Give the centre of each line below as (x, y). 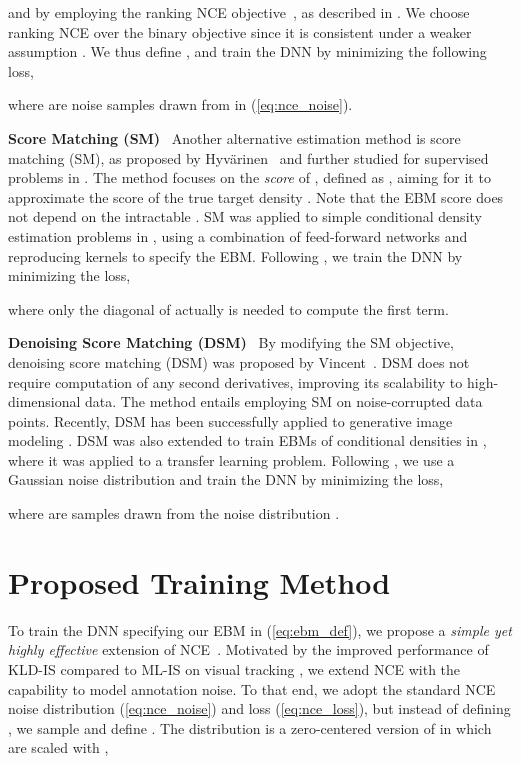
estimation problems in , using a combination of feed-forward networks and (238, 235)
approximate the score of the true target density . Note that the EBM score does (256, 196)
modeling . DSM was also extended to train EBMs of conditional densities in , (247, 440)
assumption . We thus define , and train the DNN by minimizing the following (247, 51)
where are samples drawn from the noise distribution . (174, 513)
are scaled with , (58, 747)
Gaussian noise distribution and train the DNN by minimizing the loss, (226, 479)
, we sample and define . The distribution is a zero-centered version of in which (250, 727)
